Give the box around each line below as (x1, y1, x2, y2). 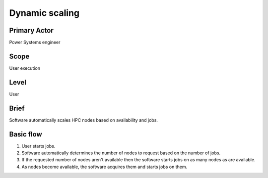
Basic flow (9, 130, 42, 138)
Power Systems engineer (9, 40, 61, 45)
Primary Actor (9, 26, 54, 35)
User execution (9, 65, 41, 71)
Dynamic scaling (9, 7, 79, 18)
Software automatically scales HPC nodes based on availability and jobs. (9, 117, 158, 123)
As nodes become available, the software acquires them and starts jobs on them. (21, 164, 188, 170)
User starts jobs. (21, 143, 56, 149)
